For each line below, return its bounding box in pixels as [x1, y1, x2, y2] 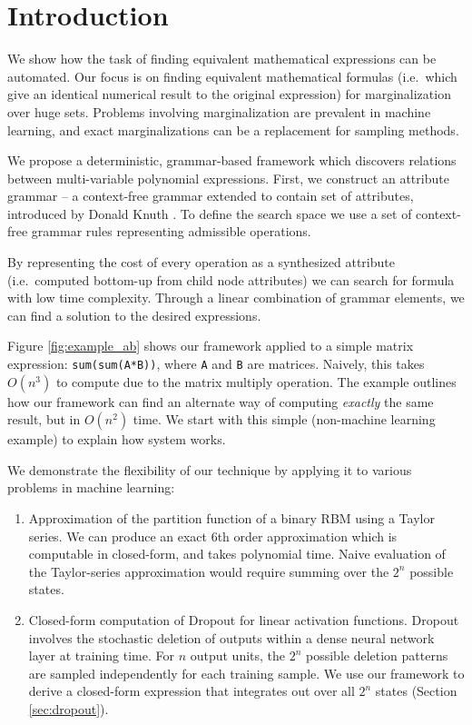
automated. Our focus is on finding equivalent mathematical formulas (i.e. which [7, 66, 457, 85]
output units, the [190, 646, 286, 665]
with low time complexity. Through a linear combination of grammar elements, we [7, 288, 465, 307]
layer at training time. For [28, 646, 174, 665]
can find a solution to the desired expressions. [7, 305, 261, 324]
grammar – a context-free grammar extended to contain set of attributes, [7, 186, 414, 205]
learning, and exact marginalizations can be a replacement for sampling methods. [7, 120, 459, 139]
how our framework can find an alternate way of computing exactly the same [7, 392, 434, 411]
